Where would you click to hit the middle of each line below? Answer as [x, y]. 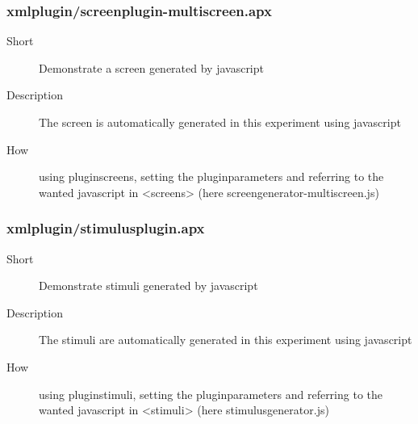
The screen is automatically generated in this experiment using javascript [220, 122]
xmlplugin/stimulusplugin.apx [106, 228]
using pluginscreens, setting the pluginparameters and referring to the [211, 176]
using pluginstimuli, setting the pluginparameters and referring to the [211, 394]
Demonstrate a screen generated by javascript [151, 67]
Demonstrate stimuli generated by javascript [148, 285]
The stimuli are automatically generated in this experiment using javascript [226, 340]
